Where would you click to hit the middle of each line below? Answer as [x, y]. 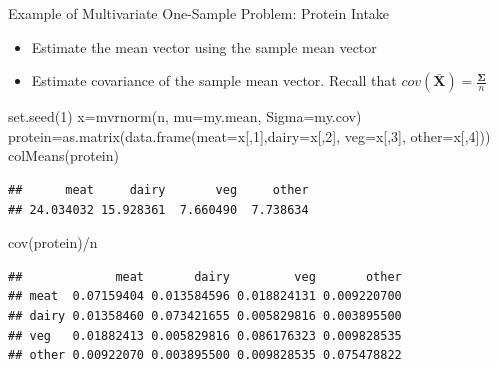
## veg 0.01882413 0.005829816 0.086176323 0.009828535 [205, 335]
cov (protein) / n [53, 242]
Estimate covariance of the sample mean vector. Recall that [214, 80]
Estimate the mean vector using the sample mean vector [204, 46]
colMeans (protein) [63, 155]
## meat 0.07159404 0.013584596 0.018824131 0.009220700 [205, 296]
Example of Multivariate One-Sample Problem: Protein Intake [199, 13]
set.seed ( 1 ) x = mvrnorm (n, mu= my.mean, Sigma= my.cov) [185, 116]
